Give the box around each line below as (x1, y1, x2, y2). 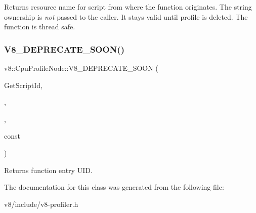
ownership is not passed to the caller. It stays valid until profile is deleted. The (4, 11, 248, 22)
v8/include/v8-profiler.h (4, 198, 78, 209)
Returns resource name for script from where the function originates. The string (4, 2, 252, 12)
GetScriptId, (4, 79, 42, 90)
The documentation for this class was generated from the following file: (4, 182, 224, 192)
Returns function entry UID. (4, 164, 93, 175)
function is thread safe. (4, 21, 75, 32)
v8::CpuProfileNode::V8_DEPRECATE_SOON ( (4, 63, 158, 73)
